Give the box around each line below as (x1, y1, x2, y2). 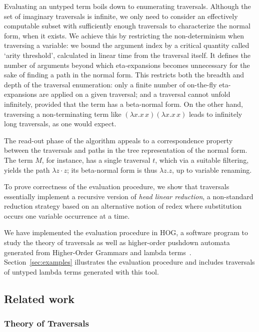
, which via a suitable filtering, (155, 154, 249, 165)
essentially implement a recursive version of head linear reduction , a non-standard (4, 191, 253, 201)
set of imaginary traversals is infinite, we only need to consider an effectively (4, 10, 238, 21)
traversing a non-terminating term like (4, 108, 121, 119)
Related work (4, 291, 75, 306)
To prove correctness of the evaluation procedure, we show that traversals (4, 181, 229, 192)
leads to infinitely (188, 108, 242, 119)
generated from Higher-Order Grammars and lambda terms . (4, 247, 191, 257)
